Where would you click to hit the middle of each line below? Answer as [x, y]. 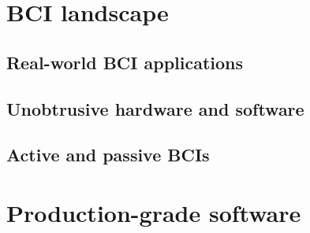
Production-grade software [154, 212]
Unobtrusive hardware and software [155, 108]
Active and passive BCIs [108, 155]
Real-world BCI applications [125, 62]
